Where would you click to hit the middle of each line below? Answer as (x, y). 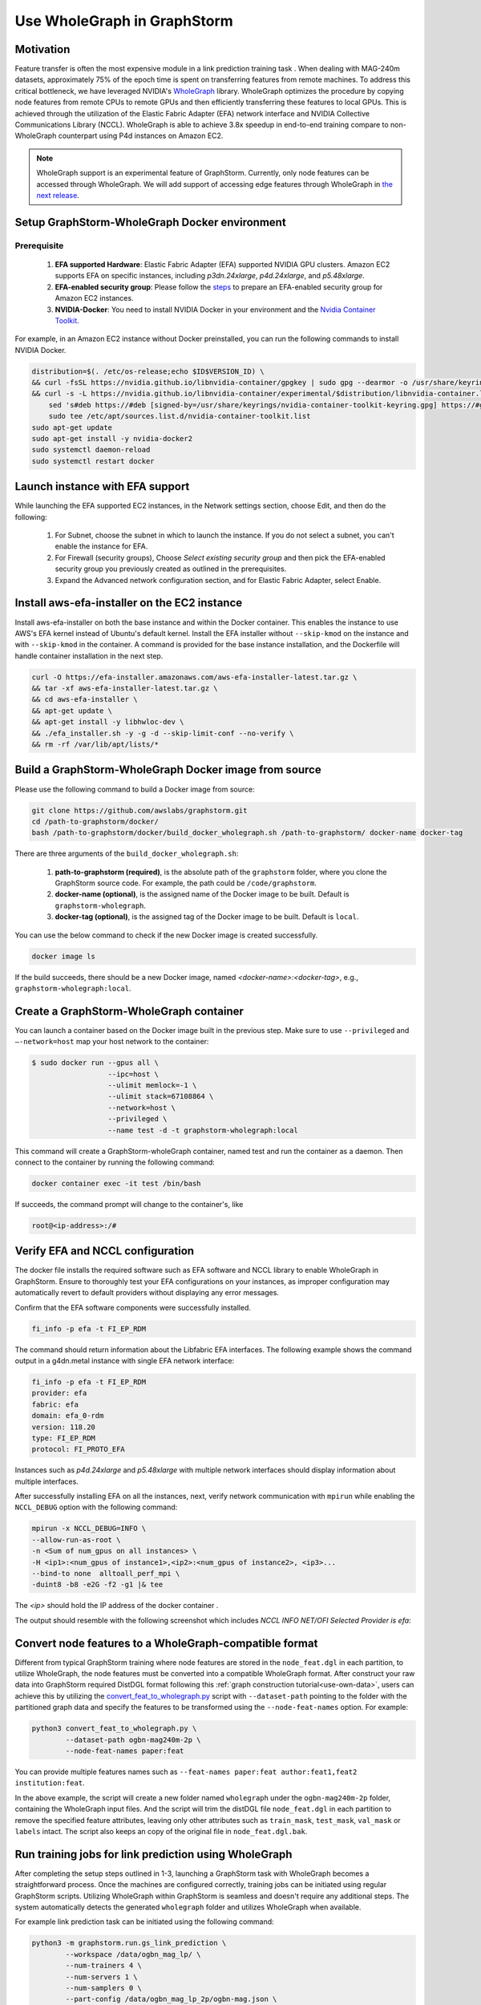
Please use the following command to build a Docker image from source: (135, 789)
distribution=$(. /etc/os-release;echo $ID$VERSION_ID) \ (148, 371)
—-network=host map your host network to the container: (112, 1042)
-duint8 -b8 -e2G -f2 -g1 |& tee (97, 1585)
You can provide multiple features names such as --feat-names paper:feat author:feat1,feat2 (186, 1772)
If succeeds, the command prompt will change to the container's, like (129, 1204)
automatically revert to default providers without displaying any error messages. (147, 1293)
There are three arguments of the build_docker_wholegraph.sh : (127, 853)
